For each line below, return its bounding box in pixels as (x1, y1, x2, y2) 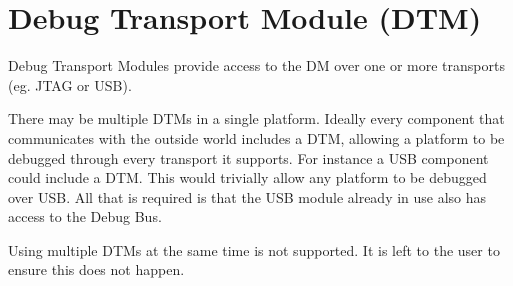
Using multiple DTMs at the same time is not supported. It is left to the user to (8, 239, 500, 260)
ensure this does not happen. (8, 259, 185, 280)
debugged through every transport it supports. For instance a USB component (8, 147, 489, 168)
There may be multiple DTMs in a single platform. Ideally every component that (8, 108, 505, 129)
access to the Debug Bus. (8, 206, 162, 227)
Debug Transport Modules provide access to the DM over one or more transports (8, 55, 505, 76)
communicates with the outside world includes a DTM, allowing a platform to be (8, 127, 505, 148)
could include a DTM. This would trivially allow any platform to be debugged (8, 167, 487, 188)
